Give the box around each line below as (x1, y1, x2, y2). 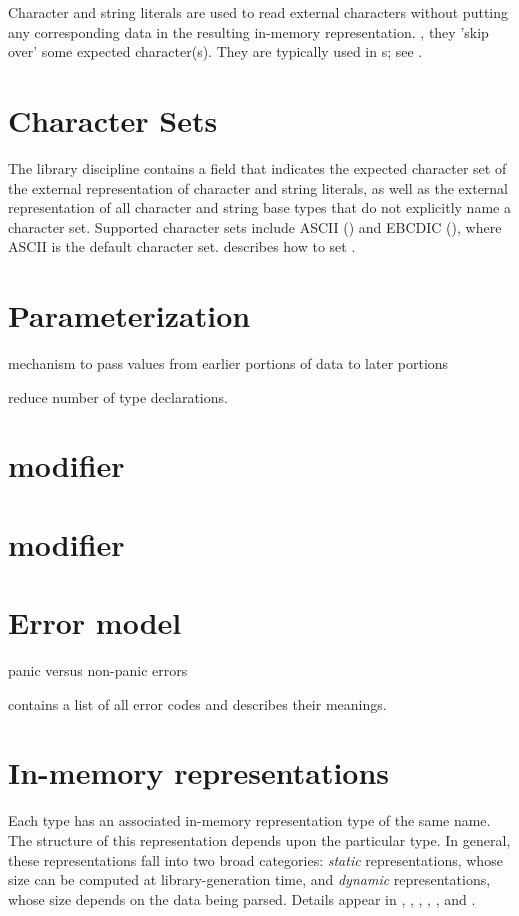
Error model (8, 602, 182, 643)
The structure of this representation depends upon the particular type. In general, (8, 829, 511, 850)
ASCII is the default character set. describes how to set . (8, 236, 356, 257)
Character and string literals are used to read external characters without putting (8, 2, 509, 22)
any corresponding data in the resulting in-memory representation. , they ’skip (8, 21, 489, 42)
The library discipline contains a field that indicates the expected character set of (8, 157, 507, 178)
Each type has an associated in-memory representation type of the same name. (8, 810, 491, 831)
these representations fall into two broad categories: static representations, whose (8, 849, 503, 870)
